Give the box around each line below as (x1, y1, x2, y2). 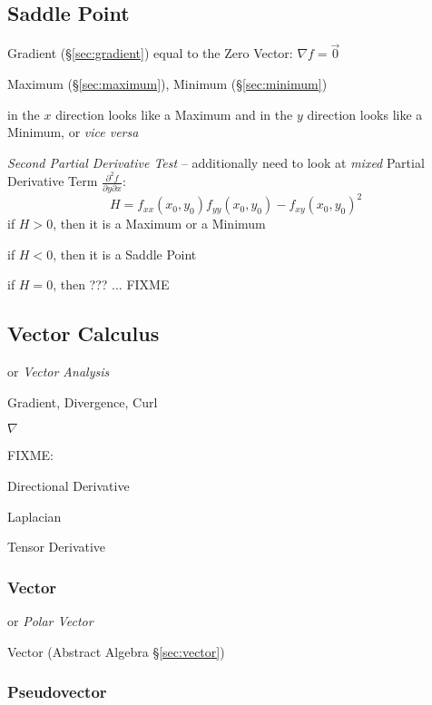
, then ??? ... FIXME (53, 275, 170, 294)
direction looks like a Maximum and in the (55, 104, 293, 123)
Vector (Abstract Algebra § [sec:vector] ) (7, 641, 225, 661)
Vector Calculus (7, 319, 160, 348)
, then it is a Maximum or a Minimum (53, 214, 266, 233)
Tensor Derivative (7, 537, 106, 556)
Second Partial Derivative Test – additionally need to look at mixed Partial (7, 152, 425, 171)
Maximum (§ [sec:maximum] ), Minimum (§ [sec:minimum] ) (7, 74, 328, 93)
